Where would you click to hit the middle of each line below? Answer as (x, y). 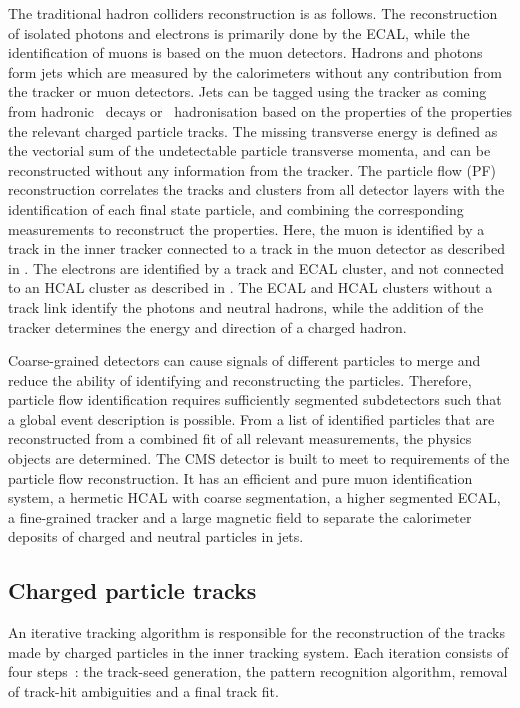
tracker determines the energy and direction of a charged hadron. (207, 326)
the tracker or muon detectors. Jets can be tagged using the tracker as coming (247, 91)
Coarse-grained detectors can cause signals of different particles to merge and (244, 360)
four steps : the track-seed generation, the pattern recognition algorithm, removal (258, 671)
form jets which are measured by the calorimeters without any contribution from (255, 71)
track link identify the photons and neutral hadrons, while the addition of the (246, 306)
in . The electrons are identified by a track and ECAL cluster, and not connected (256, 267)
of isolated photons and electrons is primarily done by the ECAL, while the (239, 32)
